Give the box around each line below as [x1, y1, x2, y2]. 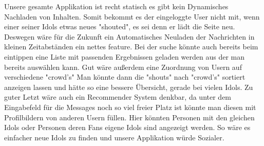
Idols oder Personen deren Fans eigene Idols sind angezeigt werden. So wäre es [4, 122, 251, 133]
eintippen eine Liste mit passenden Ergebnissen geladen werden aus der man [4, 51, 245, 62]
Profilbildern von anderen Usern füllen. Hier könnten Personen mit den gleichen [4, 112, 255, 122]
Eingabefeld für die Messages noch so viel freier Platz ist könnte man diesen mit [4, 101, 256, 112]
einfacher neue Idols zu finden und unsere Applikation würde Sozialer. [4, 132, 224, 142]
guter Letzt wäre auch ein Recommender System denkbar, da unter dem [4, 92, 232, 102]
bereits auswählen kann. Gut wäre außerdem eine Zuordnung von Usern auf [4, 61, 242, 72]
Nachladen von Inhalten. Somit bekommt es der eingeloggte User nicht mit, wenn [4, 11, 260, 22]
